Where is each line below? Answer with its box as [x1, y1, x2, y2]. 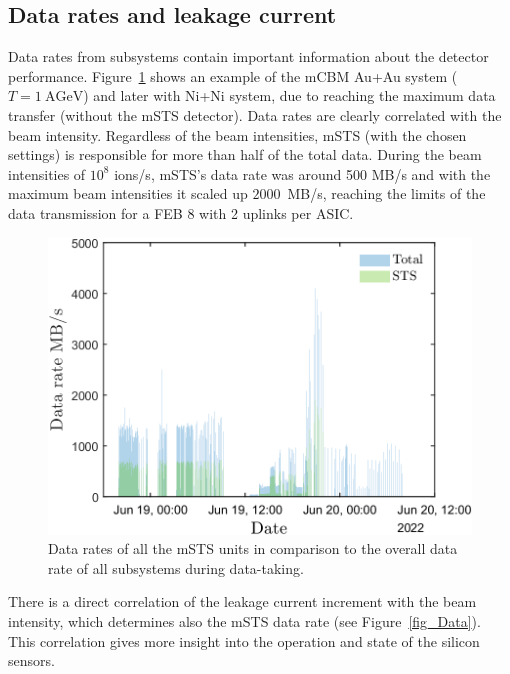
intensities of [8, 163, 86, 184]
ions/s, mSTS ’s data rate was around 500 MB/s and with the [114, 163, 491, 184]
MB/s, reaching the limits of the [287, 183, 486, 204]
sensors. [8, 650, 55, 671]
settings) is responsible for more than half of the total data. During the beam [8, 144, 482, 165]
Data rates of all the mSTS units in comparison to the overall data [48, 538, 458, 559]
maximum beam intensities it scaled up [8, 183, 248, 204]
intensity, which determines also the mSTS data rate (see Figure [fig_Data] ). [8, 610, 481, 631]
